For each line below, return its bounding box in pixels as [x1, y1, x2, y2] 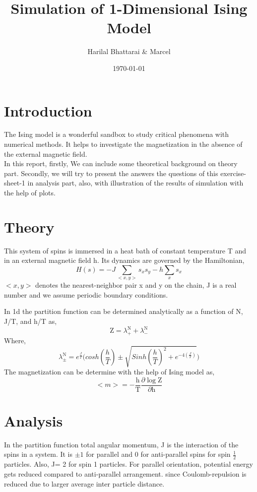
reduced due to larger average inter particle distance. [4, 478, 165, 489]
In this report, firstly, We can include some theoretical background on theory [4, 158, 238, 169]
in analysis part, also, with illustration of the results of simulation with [27, 178, 244, 188]
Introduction [4, 100, 92, 121]
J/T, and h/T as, [4, 316, 57, 326]
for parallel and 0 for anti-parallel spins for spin [86, 449, 231, 459]
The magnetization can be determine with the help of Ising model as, [4, 367, 215, 377]
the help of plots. [4, 187, 56, 197]
